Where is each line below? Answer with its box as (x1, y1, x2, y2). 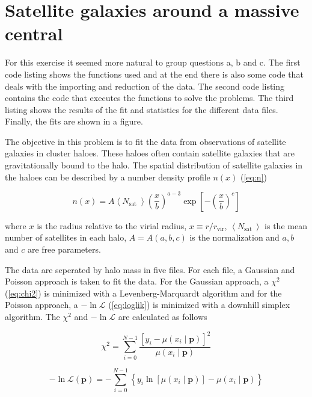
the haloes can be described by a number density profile (5, 170, 210, 183)
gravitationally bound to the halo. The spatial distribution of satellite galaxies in (5, 159, 303, 171)
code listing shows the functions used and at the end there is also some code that (5, 67, 304, 80)
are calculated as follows (118, 310, 207, 322)
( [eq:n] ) (240, 170, 267, 183)
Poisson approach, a (5, 298, 78, 311)
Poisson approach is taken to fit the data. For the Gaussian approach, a (5, 275, 269, 288)
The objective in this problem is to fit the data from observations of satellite (5, 135, 286, 147)
